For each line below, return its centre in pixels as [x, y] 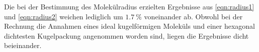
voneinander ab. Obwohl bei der [193, 16]
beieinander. [23, 45]
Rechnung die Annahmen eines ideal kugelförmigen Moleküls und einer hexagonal [130, 26]
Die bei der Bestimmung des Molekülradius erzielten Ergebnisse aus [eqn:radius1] [129, 6]
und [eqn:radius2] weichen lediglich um [64, 16]
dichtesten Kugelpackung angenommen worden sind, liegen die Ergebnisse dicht [126, 35]
